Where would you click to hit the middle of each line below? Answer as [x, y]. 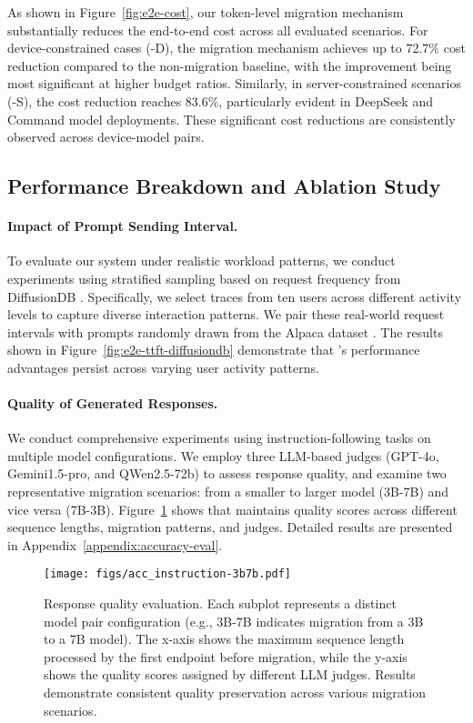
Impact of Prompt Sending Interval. [123, 226]
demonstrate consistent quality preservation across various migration [235, 693]
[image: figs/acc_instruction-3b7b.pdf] [168, 574]
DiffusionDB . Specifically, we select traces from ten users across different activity [235, 296]
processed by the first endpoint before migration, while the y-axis [226, 656]
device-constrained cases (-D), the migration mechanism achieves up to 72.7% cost [236, 48]
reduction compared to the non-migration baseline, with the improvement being [230, 65]
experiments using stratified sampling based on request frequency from [204, 278]
